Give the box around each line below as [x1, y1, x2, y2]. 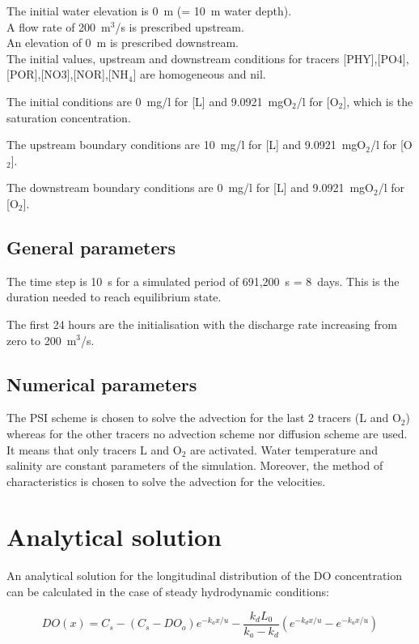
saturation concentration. [6, 109, 131, 126]
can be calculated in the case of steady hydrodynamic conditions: [6, 583, 329, 599]
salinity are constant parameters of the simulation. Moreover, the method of [6, 457, 383, 474]
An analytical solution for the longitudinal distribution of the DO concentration [6, 567, 403, 584]
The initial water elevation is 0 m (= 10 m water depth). [6, 2, 292, 19]
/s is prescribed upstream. [115, 18, 244, 35]
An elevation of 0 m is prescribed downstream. [6, 34, 239, 51]
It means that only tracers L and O [6, 441, 182, 458]
